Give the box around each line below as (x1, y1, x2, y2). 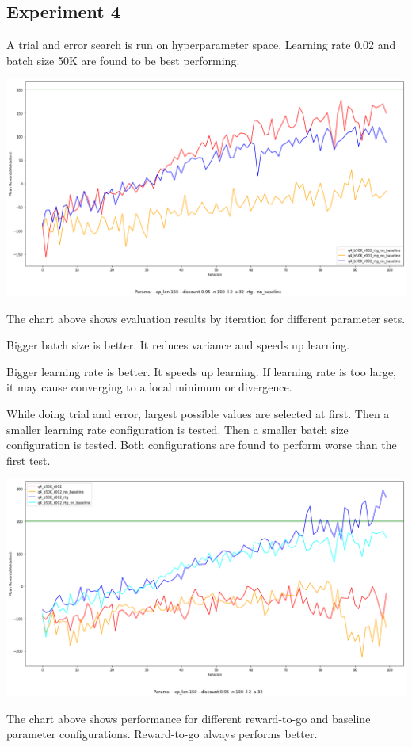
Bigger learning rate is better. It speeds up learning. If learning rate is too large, (6, 363, 396, 379)
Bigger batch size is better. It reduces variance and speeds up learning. (6, 337, 350, 353)
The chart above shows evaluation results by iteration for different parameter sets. (6, 310, 406, 326)
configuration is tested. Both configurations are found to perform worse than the (6, 436, 397, 453)
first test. (6, 452, 51, 468)
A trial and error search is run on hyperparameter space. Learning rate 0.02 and (6, 36, 396, 53)
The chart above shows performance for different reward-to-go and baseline (6, 710, 371, 726)
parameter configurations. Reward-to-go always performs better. (6, 726, 318, 742)
